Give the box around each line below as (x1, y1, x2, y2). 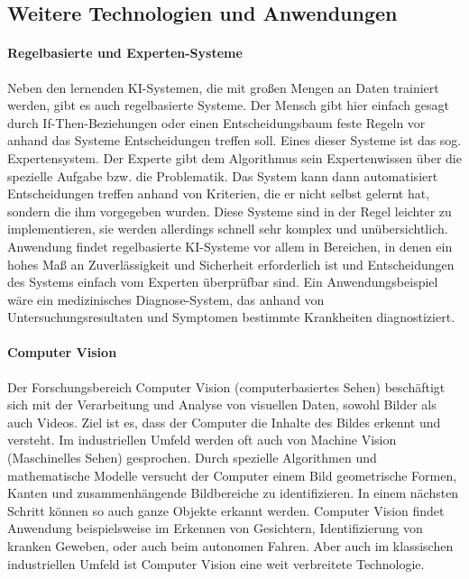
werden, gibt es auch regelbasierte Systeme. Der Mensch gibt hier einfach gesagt (7, 96, 449, 115)
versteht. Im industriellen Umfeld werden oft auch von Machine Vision (7, 430, 397, 449)
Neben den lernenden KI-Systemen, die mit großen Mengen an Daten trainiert (7, 78, 439, 96)
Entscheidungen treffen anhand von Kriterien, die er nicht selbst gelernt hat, (7, 184, 430, 203)
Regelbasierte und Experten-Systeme (7, 43, 243, 62)
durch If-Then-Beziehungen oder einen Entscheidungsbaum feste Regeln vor (7, 113, 426, 132)
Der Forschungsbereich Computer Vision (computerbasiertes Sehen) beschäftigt (7, 377, 446, 396)
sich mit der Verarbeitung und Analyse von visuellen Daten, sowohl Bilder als (7, 395, 437, 414)
